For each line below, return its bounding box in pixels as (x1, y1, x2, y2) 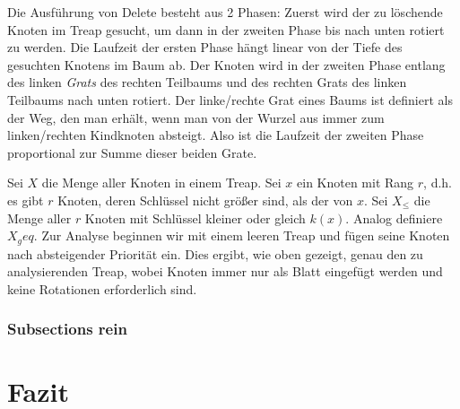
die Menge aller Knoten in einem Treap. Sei (41, 173, 282, 192)
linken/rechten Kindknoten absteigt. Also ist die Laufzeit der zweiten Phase (7, 126, 424, 144)
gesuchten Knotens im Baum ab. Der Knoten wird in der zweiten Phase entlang (7, 55, 446, 74)
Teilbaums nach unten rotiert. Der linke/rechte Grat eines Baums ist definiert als (7, 90, 453, 109)
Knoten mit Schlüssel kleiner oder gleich (84, 208, 306, 227)
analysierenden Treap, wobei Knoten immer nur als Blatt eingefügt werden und (7, 262, 443, 281)
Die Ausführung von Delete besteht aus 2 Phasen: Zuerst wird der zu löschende (7, 3, 443, 21)
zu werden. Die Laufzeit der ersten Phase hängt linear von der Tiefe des (7, 38, 403, 57)
